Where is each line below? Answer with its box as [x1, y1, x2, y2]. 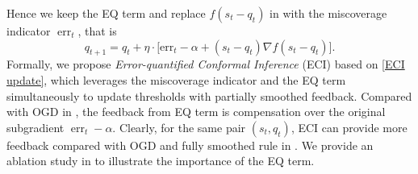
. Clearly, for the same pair [112, 118, 246, 135]
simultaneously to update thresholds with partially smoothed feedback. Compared [6, 87, 412, 104]
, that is [77, 23, 117, 39]
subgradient [6, 118, 65, 135]
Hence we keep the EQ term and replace [6, 5, 206, 21]
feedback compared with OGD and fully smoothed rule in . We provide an [6, 136, 374, 153]
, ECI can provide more [291, 118, 408, 135]
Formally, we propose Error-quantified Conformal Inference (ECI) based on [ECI [6, 56, 405, 72]
